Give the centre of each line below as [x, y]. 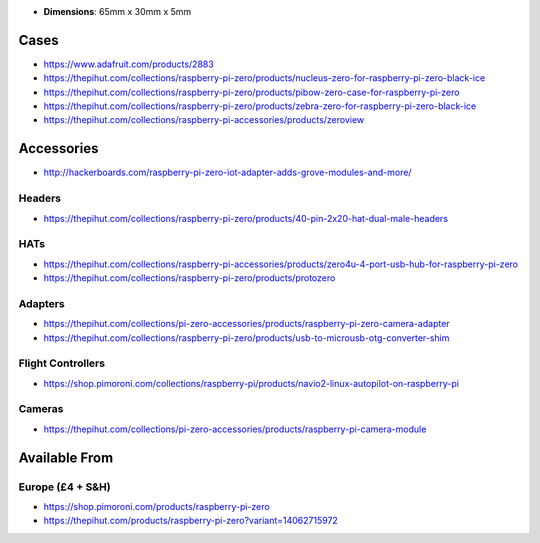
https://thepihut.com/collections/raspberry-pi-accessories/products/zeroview [204, 120]
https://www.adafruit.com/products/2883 [128, 64]
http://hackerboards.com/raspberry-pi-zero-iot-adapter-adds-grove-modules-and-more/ [227, 172]
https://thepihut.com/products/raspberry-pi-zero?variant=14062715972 [191, 521]
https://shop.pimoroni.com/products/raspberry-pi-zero [156, 507]
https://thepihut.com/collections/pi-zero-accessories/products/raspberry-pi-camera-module [235, 429]
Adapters [41, 303]
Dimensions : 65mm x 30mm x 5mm [117, 11]
